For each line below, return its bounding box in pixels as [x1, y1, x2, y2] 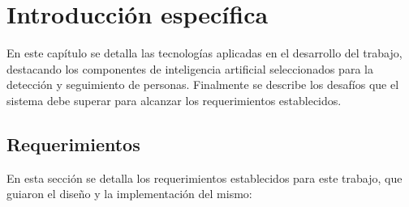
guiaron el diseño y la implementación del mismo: [6, 185, 252, 202]
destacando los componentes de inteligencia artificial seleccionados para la [6, 60, 373, 77]
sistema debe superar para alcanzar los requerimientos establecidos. [6, 91, 342, 108]
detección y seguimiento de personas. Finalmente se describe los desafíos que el [6, 76, 399, 93]
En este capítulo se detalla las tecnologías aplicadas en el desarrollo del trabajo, [6, 44, 403, 61]
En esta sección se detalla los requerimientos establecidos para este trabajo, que [6, 169, 403, 186]
